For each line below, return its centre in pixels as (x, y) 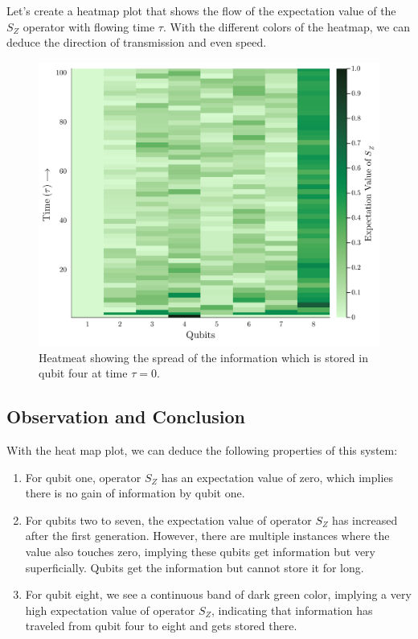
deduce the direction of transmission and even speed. (137, 42)
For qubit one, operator (83, 477)
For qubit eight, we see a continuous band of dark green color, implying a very (218, 594)
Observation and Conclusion (126, 416)
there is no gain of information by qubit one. (135, 493)
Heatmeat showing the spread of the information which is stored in (203, 357)
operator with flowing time (89, 26)
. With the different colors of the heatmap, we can (286, 26)
